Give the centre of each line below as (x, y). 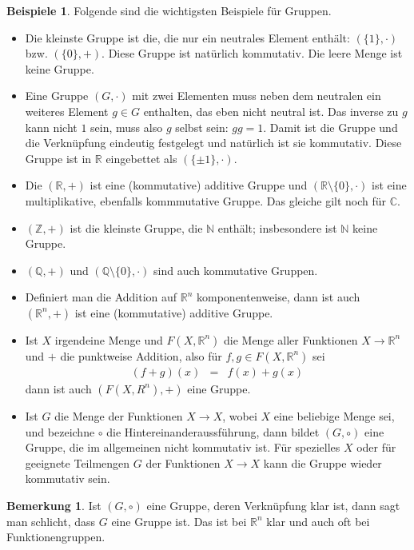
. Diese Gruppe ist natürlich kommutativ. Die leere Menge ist (252, 53)
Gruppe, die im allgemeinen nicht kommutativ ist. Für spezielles (183, 447)
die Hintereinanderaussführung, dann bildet (213, 431)
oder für (376, 447)
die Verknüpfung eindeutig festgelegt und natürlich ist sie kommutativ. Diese (213, 143)
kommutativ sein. (68, 478)
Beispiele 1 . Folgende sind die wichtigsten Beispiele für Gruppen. (169, 10)
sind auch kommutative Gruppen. (236, 270)
